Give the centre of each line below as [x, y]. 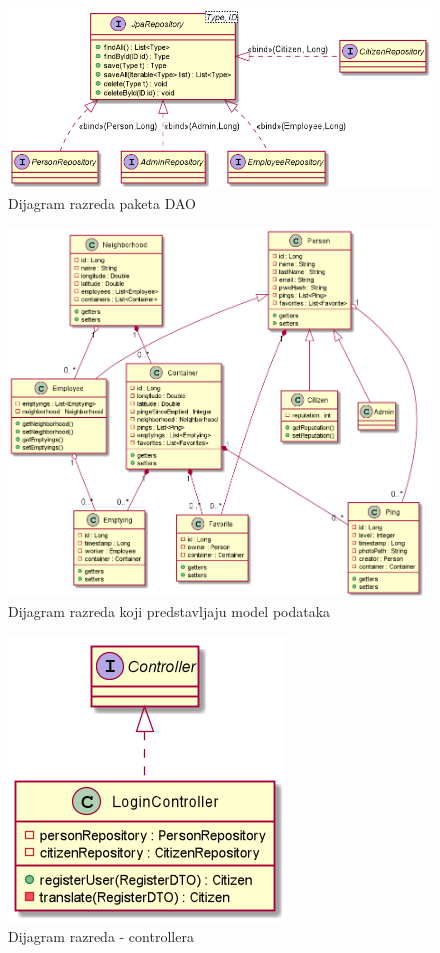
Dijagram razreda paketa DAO [102, 202]
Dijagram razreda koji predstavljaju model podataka [169, 611]
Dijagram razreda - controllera [101, 935]
